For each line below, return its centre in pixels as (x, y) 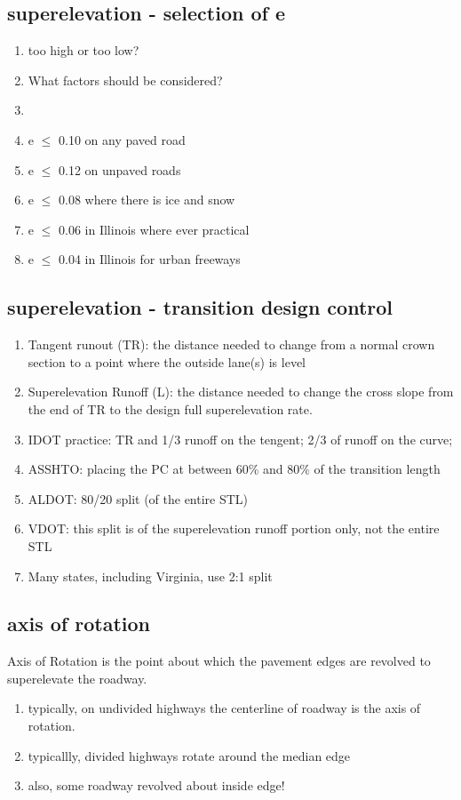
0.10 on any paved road (122, 139)
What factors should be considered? (125, 80)
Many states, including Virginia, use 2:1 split (150, 576)
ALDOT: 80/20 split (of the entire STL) (138, 498)
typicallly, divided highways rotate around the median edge (189, 755)
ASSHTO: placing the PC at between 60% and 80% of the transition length (234, 469)
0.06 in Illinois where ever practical (154, 229)
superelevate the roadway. (77, 678)
